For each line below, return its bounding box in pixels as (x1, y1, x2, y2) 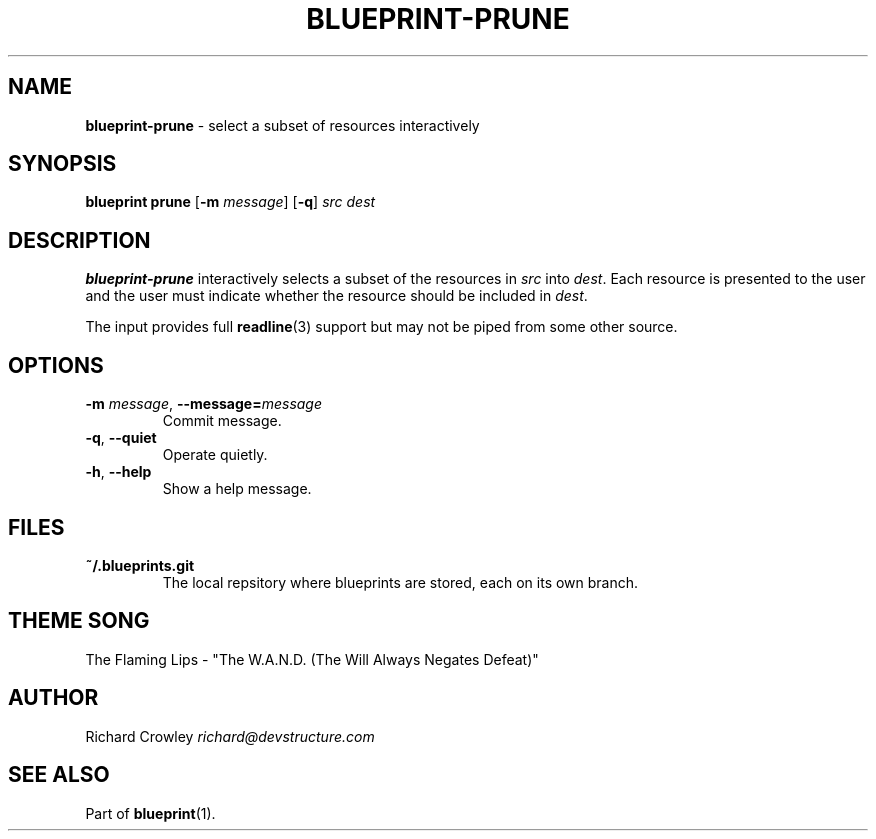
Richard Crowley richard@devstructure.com (85, 727, 375, 745)
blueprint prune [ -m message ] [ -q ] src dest (85, 193, 376, 211)
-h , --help (85, 463, 152, 481)
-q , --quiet (85, 429, 157, 447)
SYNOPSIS (8, 151, 117, 177)
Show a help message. (162, 480, 312, 498)
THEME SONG (8, 608, 150, 634)
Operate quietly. (162, 446, 268, 464)
